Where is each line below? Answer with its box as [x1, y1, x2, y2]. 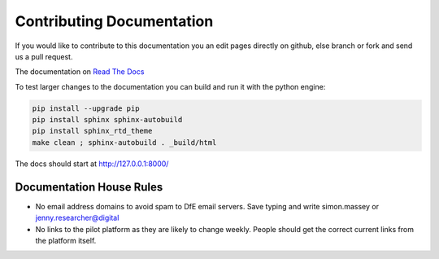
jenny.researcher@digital [35, 213, 120, 223]
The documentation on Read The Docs [15, 67, 145, 77]
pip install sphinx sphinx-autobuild [32, 115, 183, 125]
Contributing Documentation [15, 12, 214, 30]
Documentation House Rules [15, 180, 163, 194]
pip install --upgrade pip [32, 103, 140, 113]
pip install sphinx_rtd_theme [32, 126, 153, 136]
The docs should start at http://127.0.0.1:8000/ [15, 159, 169, 169]
